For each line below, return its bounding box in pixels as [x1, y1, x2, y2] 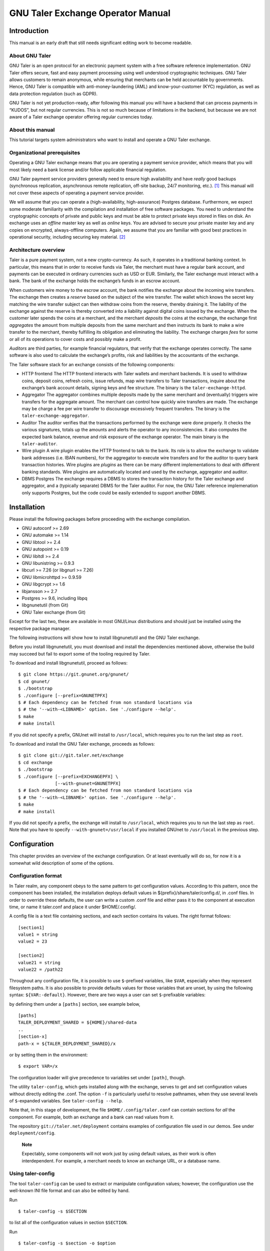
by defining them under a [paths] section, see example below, [9, 1001, 140, 1007]
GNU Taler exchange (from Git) [21, 609, 86, 615]
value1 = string [18, 932, 58, 938]
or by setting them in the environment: [9, 1051, 88, 1058]
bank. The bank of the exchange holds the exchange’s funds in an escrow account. [9, 278, 180, 284]
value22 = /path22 [18, 967, 63, 973]
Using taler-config [9, 1170, 55, 1177]
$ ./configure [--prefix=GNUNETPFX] [18, 693, 108, 698]
